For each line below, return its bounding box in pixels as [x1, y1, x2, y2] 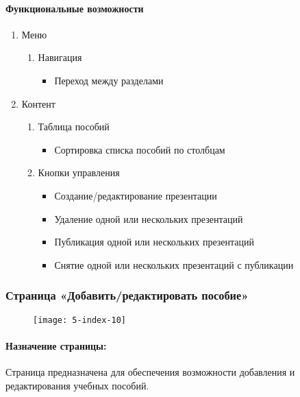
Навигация [38, 50, 82, 64]
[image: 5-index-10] [33, 315, 127, 325]
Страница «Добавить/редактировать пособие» [5, 287, 249, 304]
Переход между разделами [54, 73, 164, 87]
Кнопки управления [38, 165, 120, 180]
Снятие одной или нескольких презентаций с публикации [54, 257, 294, 272]
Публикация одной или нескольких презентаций [54, 234, 255, 249]
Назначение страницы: [5, 338, 107, 352]
